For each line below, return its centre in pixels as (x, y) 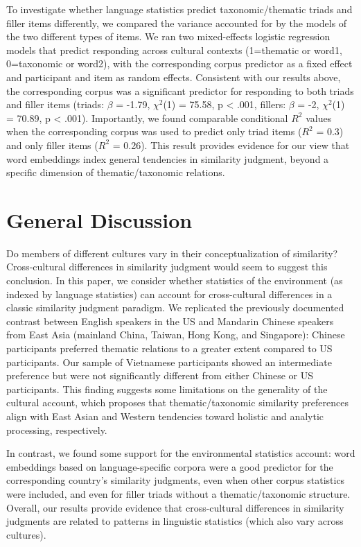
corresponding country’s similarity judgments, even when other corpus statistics (176, 480)
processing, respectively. (57, 429)
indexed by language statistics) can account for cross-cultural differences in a (169, 294)
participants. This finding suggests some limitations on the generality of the (167, 389)
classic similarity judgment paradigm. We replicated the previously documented (175, 307)
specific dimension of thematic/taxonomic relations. (116, 172)
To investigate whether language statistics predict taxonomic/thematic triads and (179, 9)
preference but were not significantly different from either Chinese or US (160, 375)
